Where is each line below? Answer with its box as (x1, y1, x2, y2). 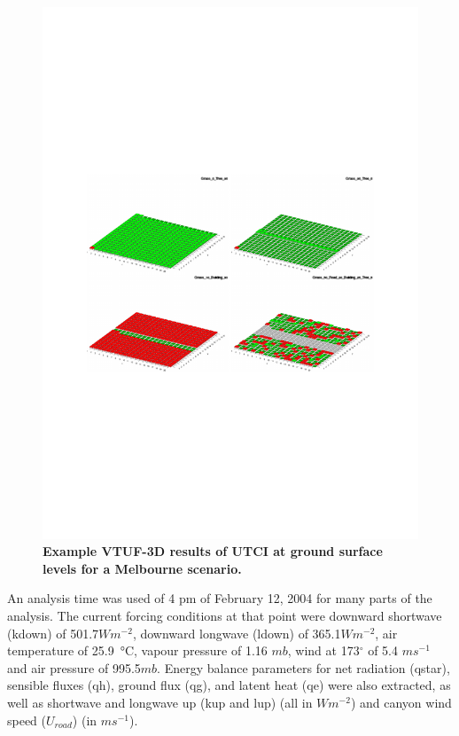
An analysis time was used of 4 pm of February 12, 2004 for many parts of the (7, 589, 432, 607)
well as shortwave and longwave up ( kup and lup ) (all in (7, 693, 313, 712)
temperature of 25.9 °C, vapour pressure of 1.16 (7, 641, 268, 660)
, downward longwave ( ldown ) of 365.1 (132, 623, 341, 642)
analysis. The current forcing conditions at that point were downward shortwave (7, 607, 442, 625)
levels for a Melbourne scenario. (43, 559, 242, 577)
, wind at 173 (287, 641, 360, 660)
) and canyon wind (350, 693, 452, 712)
